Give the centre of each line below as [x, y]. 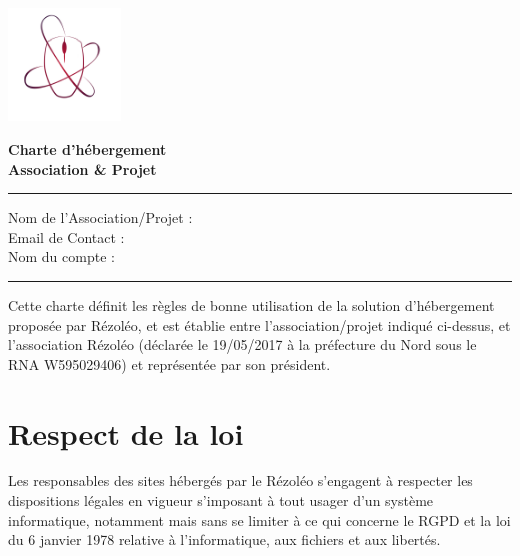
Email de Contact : [66, 236]
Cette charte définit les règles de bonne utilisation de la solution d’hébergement [251, 304]
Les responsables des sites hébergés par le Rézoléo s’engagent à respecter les [240, 480]
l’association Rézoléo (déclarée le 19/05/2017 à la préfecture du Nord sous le [242, 344]
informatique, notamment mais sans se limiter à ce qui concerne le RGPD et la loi [259, 519]
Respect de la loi [126, 432]
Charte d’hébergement [87, 148]
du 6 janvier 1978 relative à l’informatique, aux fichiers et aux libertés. [224, 539]
